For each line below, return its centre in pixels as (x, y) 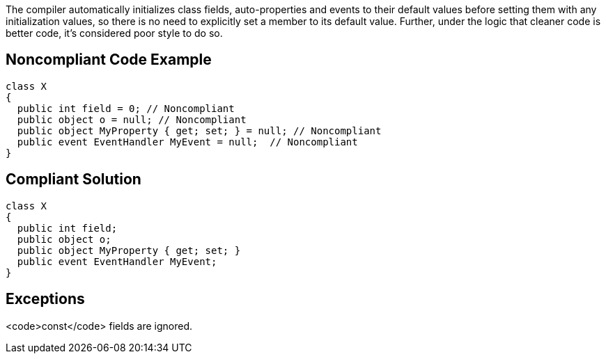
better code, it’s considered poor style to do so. (114, 33)
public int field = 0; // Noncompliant (126, 108)
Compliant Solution (73, 179)
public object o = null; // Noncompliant (132, 119)
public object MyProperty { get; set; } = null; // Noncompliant (199, 130)
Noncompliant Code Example (109, 60)
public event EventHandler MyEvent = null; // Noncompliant (187, 142)
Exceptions (45, 299)
